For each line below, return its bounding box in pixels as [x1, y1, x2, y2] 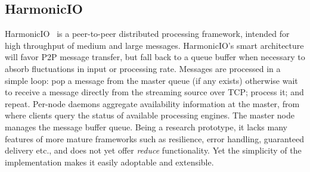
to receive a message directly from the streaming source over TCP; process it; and [5, 86, 304, 98]
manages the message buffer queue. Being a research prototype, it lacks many [5, 120, 287, 133]
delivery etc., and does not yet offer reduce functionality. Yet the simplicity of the [5, 144, 302, 157]
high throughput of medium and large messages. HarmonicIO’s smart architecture [5, 39, 304, 51]
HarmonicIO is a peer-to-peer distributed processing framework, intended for [5, 27, 290, 40]
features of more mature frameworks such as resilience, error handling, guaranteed [5, 132, 305, 145]
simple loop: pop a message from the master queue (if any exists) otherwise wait [5, 74, 298, 86]
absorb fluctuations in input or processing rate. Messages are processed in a [5, 62, 281, 74]
